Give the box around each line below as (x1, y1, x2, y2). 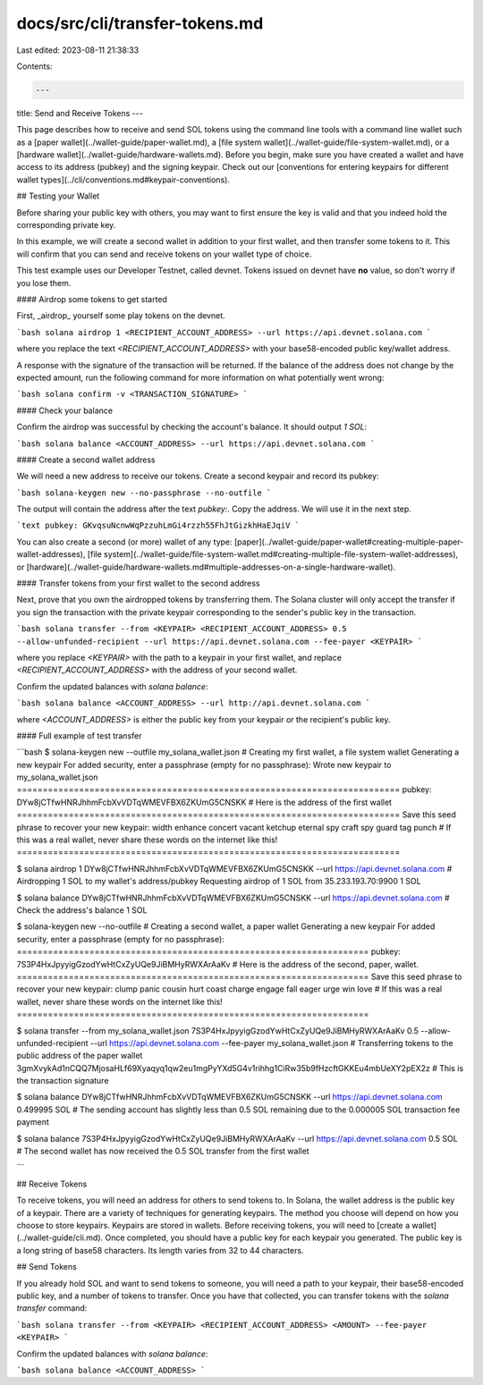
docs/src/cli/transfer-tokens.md (16, 13, 264, 33)
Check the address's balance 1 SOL (16, 905, 148, 916)
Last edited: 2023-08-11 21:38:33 (16, 45, 140, 55)
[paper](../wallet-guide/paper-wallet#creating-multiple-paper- (233, 536, 464, 547)
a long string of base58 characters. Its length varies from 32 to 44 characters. (16, 1245, 304, 1255)
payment (16, 1117, 49, 1127)
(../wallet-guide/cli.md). (16, 1232, 104, 1243)
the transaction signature (16, 1076, 109, 1086)
